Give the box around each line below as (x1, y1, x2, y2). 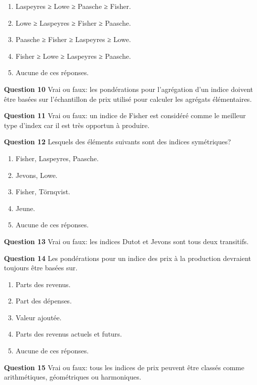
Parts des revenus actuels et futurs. (15, 329, 122, 339)
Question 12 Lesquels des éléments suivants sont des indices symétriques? (4, 136, 231, 147)
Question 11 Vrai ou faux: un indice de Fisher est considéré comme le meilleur (4, 110, 246, 121)
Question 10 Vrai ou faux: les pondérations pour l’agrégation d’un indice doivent (4, 84, 253, 94)
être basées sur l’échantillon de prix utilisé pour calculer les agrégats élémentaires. (4, 93, 252, 104)
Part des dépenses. (15, 296, 72, 306)
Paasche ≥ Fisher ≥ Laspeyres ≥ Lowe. (15, 34, 131, 44)
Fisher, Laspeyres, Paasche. (15, 153, 99, 163)
